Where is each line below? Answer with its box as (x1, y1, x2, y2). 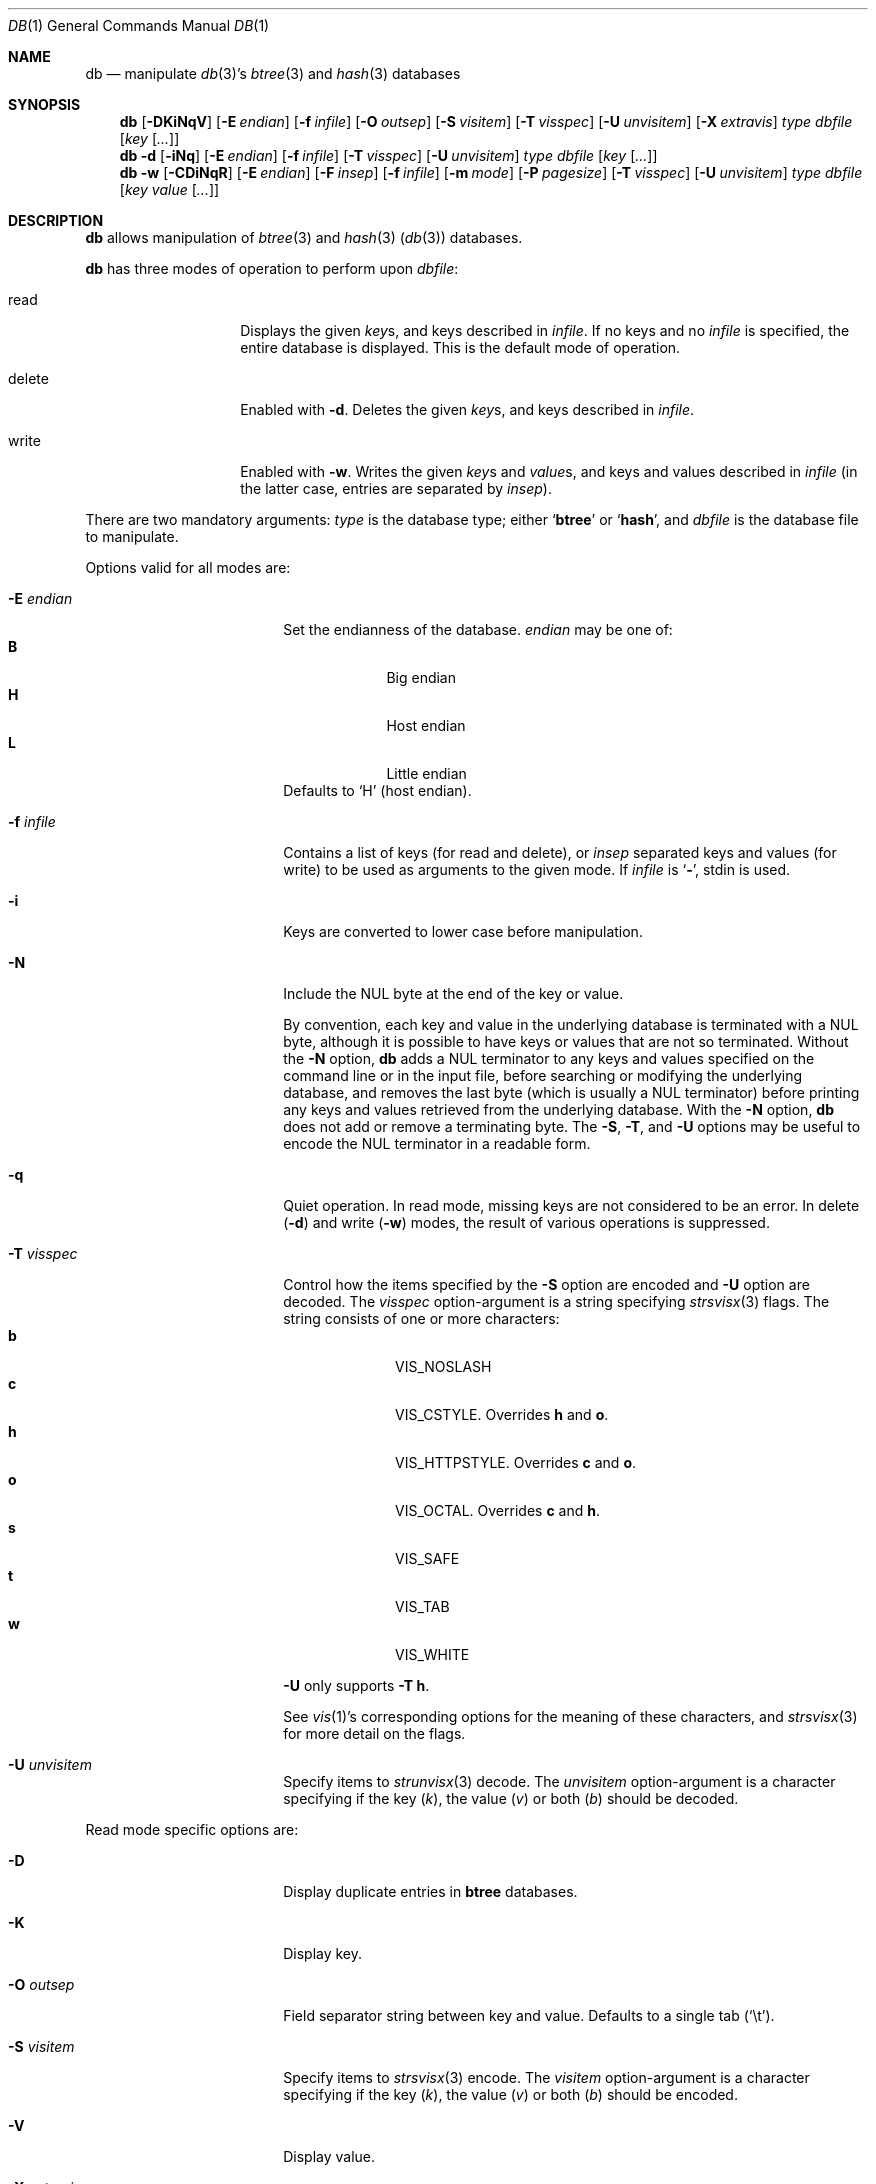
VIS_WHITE (395, 1646, 470, 1663)
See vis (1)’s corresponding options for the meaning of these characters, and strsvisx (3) (283, 1708, 858, 1725)
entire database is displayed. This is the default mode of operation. (240, 339, 681, 356)
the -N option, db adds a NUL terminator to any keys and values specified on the (283, 1050, 815, 1067)
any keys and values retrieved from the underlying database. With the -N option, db (283, 1101, 835, 1118)
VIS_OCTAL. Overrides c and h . (395, 1502, 600, 1519)
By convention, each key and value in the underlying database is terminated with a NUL (283, 1016, 859, 1033)
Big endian (386, 669, 456, 686)
